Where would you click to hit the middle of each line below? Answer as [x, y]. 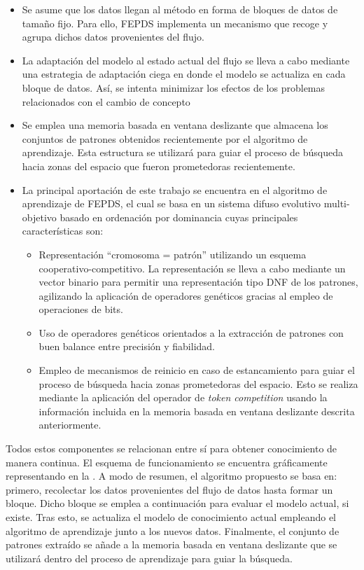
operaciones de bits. [81, 309]
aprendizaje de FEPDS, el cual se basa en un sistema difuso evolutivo [171, 203]
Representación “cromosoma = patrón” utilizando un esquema [173, 254]
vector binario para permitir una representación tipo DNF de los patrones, [198, 282]
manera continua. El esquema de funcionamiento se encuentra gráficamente [167, 462]
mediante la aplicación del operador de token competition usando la [183, 397]
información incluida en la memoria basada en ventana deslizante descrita [197, 411]
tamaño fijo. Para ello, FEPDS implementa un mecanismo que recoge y [175, 23]
